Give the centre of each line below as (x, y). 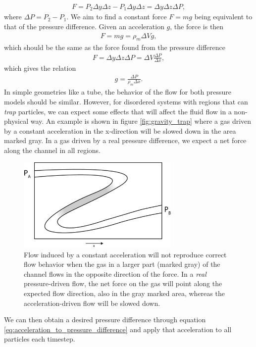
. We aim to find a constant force (117, 17)
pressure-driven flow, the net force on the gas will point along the (123, 283)
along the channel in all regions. (52, 150)
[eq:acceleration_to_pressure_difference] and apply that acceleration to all (118, 329)
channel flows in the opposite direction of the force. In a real (115, 273)
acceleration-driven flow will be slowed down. (92, 303)
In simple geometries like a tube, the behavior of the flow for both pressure (118, 92)
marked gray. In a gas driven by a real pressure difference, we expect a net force (125, 140)
